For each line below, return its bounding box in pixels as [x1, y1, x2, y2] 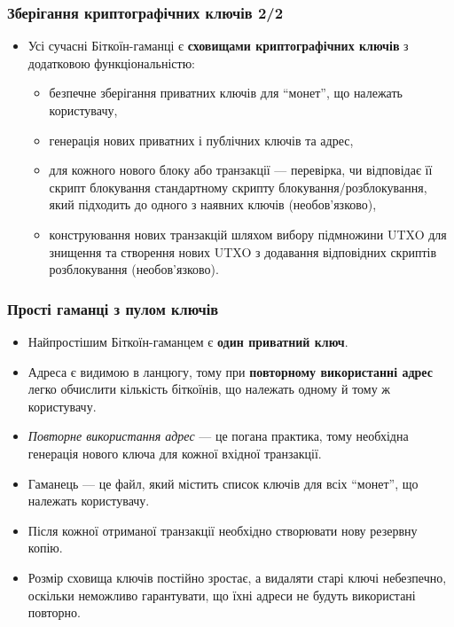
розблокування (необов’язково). [49, 260, 219, 278]
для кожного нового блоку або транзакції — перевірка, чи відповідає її [49, 161, 433, 179]
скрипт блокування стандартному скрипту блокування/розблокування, [49, 177, 427, 196]
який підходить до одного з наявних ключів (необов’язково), [49, 195, 377, 214]
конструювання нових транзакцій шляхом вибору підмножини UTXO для [49, 224, 447, 243]
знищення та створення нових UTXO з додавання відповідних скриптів [49, 242, 437, 261]
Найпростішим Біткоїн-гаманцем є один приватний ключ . [27, 332, 348, 350]
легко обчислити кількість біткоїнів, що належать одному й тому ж [27, 380, 391, 398]
